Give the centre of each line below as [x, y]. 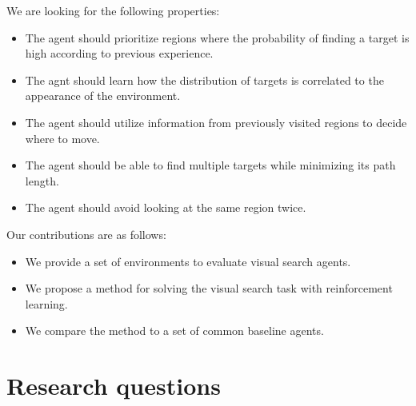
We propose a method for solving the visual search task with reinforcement [209, 288]
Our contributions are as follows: [86, 234]
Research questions [114, 386]
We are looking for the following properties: [113, 10]
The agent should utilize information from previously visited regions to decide [216, 122]
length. [42, 180]
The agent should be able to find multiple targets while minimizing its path [210, 165]
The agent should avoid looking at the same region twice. [166, 207]
